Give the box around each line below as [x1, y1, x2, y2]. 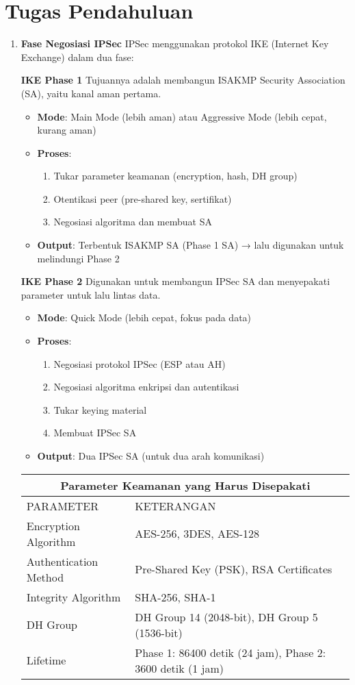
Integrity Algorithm [26, 588, 121, 605]
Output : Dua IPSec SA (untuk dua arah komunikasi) [37, 449, 265, 462]
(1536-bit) [135, 624, 183, 640]
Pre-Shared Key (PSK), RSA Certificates [135, 561, 332, 577]
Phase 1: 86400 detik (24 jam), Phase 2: [135, 644, 326, 660]
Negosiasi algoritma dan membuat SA [53, 214, 212, 229]
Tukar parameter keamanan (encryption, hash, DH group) [53, 169, 298, 183]
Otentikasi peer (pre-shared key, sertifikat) [53, 191, 232, 206]
